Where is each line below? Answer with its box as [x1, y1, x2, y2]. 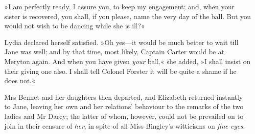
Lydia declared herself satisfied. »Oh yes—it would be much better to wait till [4, 37, 239, 47]
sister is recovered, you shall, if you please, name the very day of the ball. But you [4, 11, 251, 21]
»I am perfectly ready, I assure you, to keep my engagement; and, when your [4, 1, 235, 11]
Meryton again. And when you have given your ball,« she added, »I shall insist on [4, 56, 251, 66]
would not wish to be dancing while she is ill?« [4, 21, 145, 31]
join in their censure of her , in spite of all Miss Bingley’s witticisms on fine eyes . [4, 120, 245, 131]
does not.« [4, 75, 36, 86]
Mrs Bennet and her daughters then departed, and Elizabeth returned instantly [4, 91, 243, 102]
